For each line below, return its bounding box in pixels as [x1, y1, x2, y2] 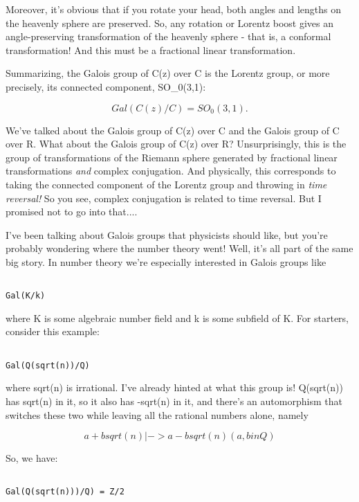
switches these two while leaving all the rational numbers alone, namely [6, 407, 309, 422]
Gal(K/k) [6, 291, 46, 301]
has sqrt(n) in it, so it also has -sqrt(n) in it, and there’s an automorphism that [6, 393, 342, 408]
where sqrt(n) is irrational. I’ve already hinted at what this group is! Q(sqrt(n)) [6, 380, 343, 395]
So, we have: [6, 451, 58, 465]
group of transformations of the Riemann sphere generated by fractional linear [6, 150, 338, 164]
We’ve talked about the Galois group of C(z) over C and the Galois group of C [6, 123, 340, 137]
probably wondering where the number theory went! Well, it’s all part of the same [6, 241, 353, 256]
